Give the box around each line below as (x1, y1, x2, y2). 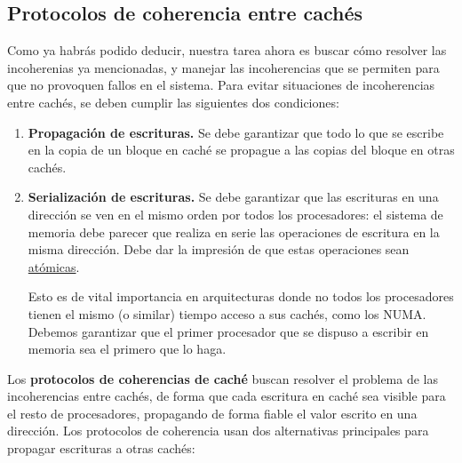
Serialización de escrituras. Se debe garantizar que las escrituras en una (28, 188, 439, 206)
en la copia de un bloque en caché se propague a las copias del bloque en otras (28, 140, 455, 159)
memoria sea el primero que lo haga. (28, 339, 227, 358)
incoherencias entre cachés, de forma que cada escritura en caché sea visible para (7, 387, 446, 405)
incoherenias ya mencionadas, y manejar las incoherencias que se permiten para (7, 58, 440, 76)
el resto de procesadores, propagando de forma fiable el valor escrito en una (7, 403, 418, 422)
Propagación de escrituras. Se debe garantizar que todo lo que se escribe (28, 123, 444, 141)
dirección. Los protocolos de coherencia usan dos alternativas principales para (7, 421, 429, 440)
